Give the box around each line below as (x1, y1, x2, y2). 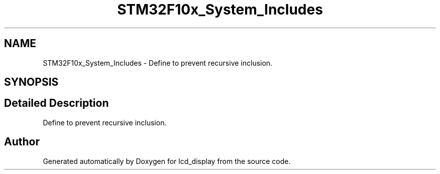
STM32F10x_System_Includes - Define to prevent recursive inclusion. (43, 58, 273, 67)
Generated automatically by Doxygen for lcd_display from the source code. (43, 156, 291, 165)
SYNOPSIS (4, 76, 59, 89)
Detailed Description (4, 97, 109, 110)
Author (4, 135, 40, 148)
